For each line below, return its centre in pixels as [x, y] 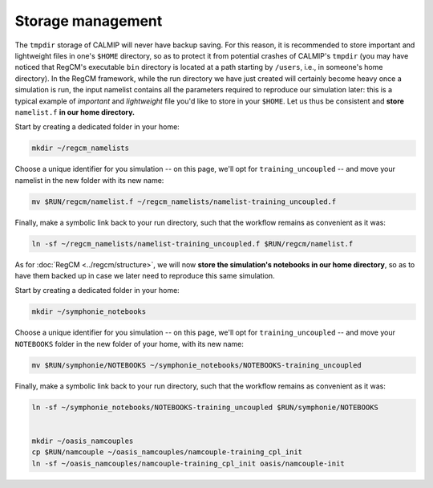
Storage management [89, 21]
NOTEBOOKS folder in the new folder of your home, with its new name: [129, 344]
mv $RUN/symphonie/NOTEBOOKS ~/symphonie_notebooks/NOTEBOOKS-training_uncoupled [197, 365]
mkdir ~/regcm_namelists [81, 148]
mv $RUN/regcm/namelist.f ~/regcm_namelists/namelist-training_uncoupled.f [184, 201]
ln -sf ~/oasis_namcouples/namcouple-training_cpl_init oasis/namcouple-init [188, 463]
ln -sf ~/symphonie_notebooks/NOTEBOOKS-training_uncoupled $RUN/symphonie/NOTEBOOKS [205, 407]
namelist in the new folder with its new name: [89, 180]
